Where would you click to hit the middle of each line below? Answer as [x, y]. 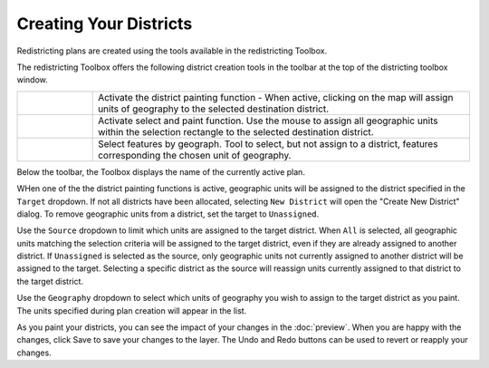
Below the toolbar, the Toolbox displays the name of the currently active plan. [161, 171]
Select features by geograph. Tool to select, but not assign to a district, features [268, 143]
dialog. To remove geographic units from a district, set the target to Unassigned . [168, 214]
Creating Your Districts [105, 24]
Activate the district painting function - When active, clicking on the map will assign [276, 97]
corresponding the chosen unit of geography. [195, 155]
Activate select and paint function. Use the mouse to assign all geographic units [268, 121]
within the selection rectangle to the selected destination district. [236, 131]
